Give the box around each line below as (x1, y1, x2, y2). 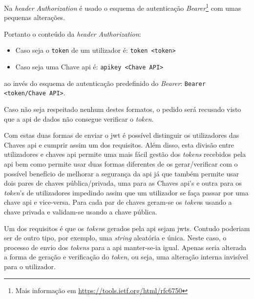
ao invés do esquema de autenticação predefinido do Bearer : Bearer (4, 78, 206, 88)
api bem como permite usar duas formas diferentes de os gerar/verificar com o (4, 159, 238, 169)
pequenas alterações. (4, 12, 65, 22)
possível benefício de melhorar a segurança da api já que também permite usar (4, 168, 239, 178)
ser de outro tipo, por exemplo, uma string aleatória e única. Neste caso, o (4, 233, 227, 243)
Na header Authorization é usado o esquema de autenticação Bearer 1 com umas (4, 1, 241, 13)
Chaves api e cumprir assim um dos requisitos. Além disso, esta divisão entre (4, 139, 234, 149)
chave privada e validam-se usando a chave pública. (4, 207, 157, 216)
